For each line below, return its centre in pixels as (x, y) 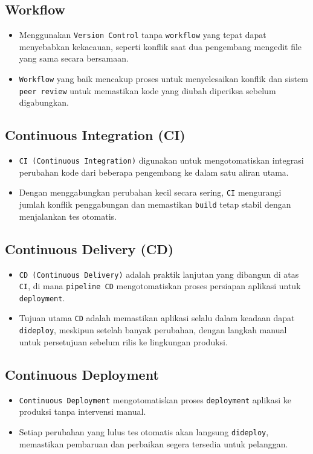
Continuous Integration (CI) (95, 135)
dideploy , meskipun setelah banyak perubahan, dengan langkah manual (153, 330)
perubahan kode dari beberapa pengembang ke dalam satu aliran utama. (154, 172)
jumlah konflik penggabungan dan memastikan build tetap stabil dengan (155, 204)
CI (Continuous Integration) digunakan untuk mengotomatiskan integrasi (161, 160)
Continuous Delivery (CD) (89, 248)
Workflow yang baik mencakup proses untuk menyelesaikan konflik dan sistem (163, 79)
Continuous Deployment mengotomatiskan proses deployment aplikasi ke (155, 399)
